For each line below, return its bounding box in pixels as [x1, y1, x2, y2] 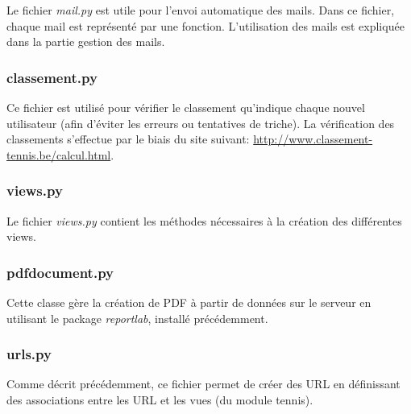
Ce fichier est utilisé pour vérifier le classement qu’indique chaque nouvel [6, 99, 365, 115]
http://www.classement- [253, 130, 373, 147]
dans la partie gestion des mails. [6, 33, 165, 50]
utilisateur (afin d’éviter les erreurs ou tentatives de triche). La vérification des [6, 114, 395, 131]
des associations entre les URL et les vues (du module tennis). [6, 391, 313, 408]
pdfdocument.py [6, 262, 114, 282]
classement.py [6, 67, 98, 87]
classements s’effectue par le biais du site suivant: [6, 130, 250, 147]
